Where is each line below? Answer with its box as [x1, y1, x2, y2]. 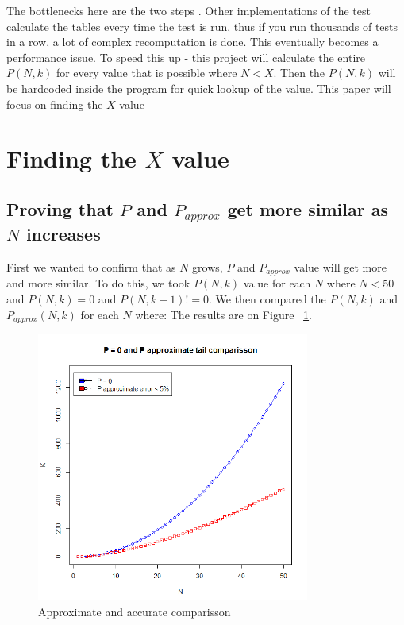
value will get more [294, 258, 387, 275]
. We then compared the [208, 290, 326, 307]
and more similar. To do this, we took [6, 275, 190, 291]
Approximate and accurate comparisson [38, 603, 231, 619]
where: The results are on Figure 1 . [135, 306, 312, 322]
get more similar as [227, 196, 388, 221]
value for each [243, 275, 311, 291]
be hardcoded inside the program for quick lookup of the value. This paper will [6, 79, 391, 96]
